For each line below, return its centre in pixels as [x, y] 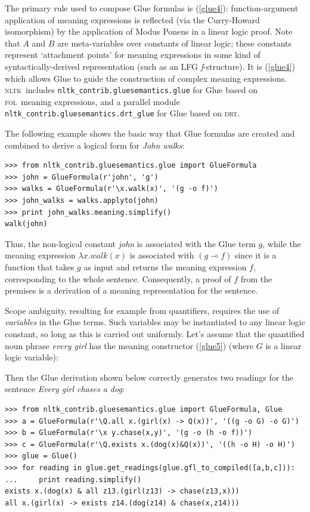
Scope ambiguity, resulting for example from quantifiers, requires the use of [142, 310]
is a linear [283, 345]
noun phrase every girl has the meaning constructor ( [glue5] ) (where [129, 345]
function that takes [40, 267]
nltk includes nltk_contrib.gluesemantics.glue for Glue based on [131, 90]
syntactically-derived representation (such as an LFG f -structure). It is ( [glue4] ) [150, 66]
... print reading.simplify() [73, 479]
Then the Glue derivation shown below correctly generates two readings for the [149, 377]
